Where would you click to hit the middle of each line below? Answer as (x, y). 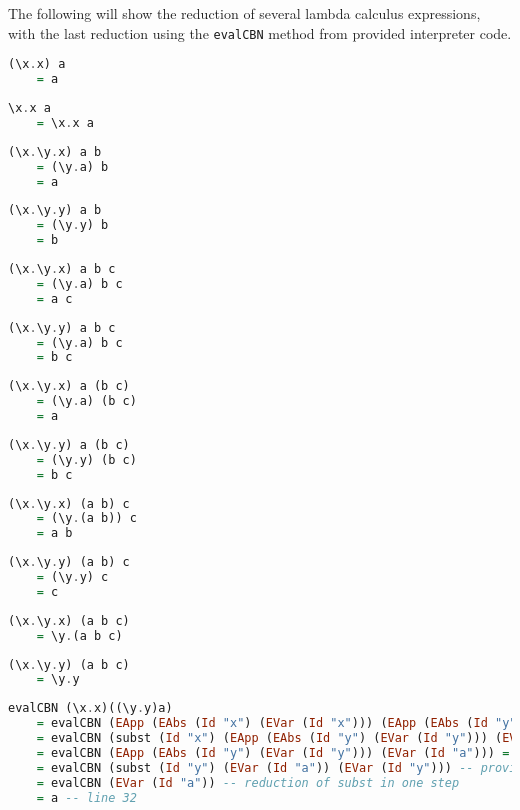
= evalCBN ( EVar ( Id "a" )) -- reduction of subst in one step (248, 782)
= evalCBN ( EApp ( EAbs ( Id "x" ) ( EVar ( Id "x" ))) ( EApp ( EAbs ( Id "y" (276, 723)
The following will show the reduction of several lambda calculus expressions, (244, 13)
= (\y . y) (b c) (86, 459)
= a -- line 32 (86, 797)
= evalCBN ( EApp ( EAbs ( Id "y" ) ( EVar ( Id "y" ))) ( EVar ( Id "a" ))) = (273, 752)
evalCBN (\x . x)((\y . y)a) (90, 708)
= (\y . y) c (72, 577)
